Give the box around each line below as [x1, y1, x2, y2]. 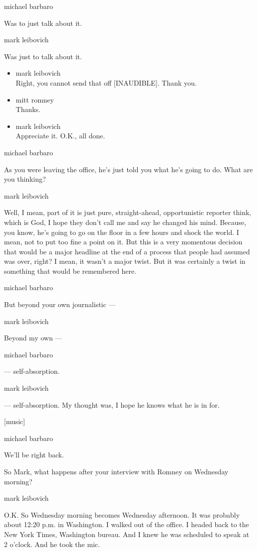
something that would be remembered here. [4, 265, 137, 276]
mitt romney [15, 94, 54, 105]
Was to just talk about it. [4, 17, 82, 28]
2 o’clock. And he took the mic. [4, 539, 100, 549]
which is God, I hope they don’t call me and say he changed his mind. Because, [4, 217, 247, 227]
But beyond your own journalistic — [4, 299, 116, 310]
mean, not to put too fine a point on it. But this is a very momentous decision [4, 236, 243, 247]
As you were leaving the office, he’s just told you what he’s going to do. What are [4, 164, 253, 174]
